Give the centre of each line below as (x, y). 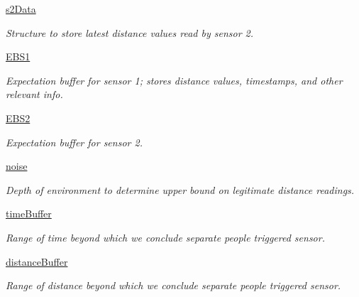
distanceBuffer (37, 261)
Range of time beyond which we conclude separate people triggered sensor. (165, 237)
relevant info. (34, 94)
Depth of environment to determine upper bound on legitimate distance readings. (180, 189)
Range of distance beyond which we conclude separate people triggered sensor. (173, 285)
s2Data (21, 9)
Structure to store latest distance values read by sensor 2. (130, 32)
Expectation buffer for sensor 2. (74, 142)
